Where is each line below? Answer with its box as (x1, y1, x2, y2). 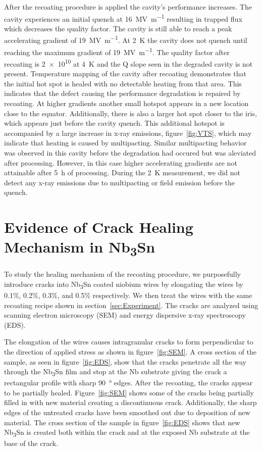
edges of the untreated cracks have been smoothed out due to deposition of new (4, 407, 250, 418)
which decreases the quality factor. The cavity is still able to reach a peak (4, 23, 232, 33)
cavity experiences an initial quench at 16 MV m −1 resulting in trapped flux (4, 12, 242, 24)
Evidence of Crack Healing (4, 217, 193, 237)
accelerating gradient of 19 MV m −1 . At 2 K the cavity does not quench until (4, 33, 247, 45)
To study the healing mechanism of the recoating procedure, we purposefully (4, 269, 241, 279)
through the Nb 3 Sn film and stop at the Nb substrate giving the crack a (4, 366, 227, 378)
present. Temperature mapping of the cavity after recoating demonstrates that (4, 68, 246, 79)
